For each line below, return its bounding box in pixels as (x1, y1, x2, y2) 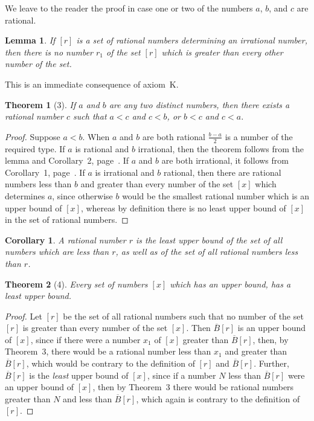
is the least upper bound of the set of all (135, 233, 283, 246)
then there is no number (5, 45, 93, 58)
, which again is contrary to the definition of (136, 392, 300, 405)
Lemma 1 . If (5, 34, 56, 47)
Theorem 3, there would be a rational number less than (5, 345, 211, 358)
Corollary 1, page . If (5, 166, 85, 178)
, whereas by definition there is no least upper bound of (80, 201, 286, 214)
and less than (63, 392, 112, 405)
